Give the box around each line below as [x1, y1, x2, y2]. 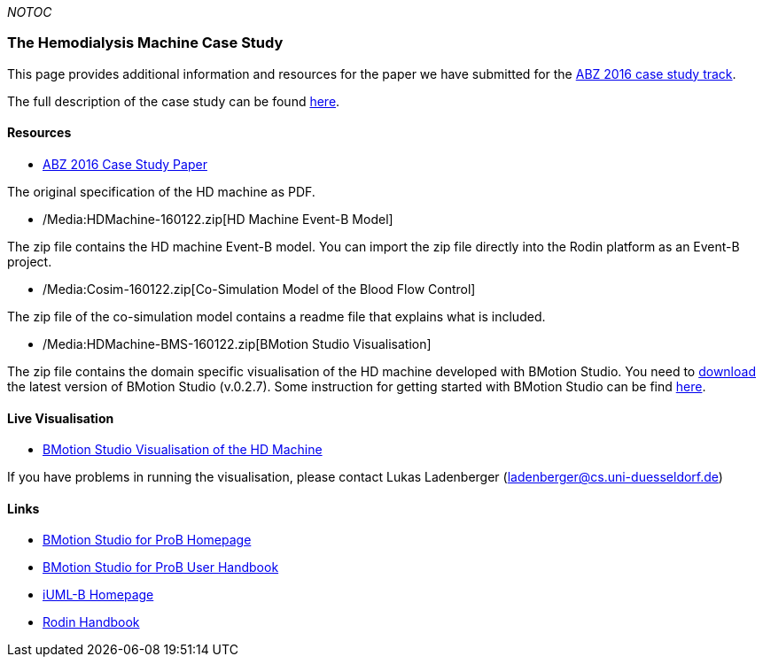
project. [7, 253, 52, 269]
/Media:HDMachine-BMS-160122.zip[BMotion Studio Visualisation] [43, 336, 432, 351]
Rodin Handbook [43, 614, 140, 630]
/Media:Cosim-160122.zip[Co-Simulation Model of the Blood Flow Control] [43, 281, 476, 297]
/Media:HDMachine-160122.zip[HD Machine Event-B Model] [43, 211, 393, 227]
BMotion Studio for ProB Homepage [43, 532, 252, 548]
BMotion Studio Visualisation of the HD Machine [43, 442, 323, 458]
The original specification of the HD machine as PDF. [7, 183, 315, 199]
